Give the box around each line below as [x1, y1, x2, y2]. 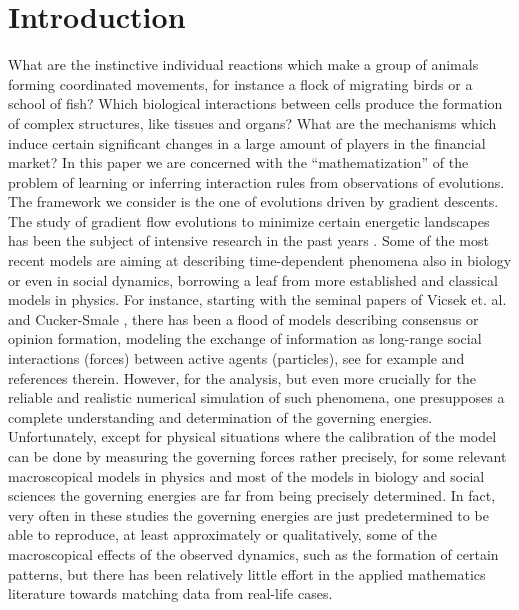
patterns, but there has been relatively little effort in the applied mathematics [8, 563, 486, 584]
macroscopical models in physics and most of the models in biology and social [8, 465, 485, 486]
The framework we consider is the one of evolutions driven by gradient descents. [8, 191, 499, 212]
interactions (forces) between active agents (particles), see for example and [8, 348, 465, 369]
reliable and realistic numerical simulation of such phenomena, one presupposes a [8, 387, 505, 408]
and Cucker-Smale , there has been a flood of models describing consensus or [8, 308, 479, 329]
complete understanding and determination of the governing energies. [8, 406, 433, 427]
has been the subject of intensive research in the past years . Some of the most [8, 230, 489, 251]
